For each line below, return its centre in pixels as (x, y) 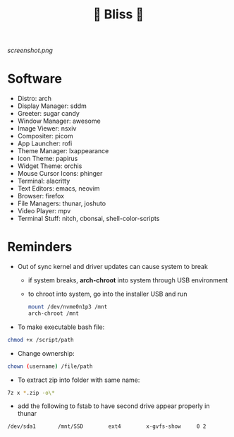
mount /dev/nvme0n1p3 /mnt (68, 307)
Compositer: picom (45, 136)
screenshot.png (30, 50)
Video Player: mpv (44, 211)
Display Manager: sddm (52, 106)
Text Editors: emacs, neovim (58, 188)
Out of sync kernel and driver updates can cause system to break (112, 267)
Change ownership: (46, 353)
